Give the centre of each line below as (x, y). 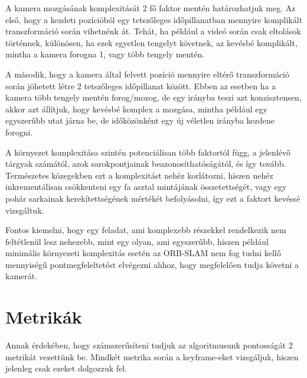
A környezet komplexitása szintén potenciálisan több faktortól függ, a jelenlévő (148, 152)
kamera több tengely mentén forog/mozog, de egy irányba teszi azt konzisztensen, (153, 97)
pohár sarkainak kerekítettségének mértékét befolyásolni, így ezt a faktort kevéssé (153, 198)
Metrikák (44, 317)
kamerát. (22, 276)
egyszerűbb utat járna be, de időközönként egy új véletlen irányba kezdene (140, 120)
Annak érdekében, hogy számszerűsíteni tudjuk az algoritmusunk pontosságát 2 (149, 345)
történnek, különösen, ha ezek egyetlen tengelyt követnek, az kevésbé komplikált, (151, 42)
